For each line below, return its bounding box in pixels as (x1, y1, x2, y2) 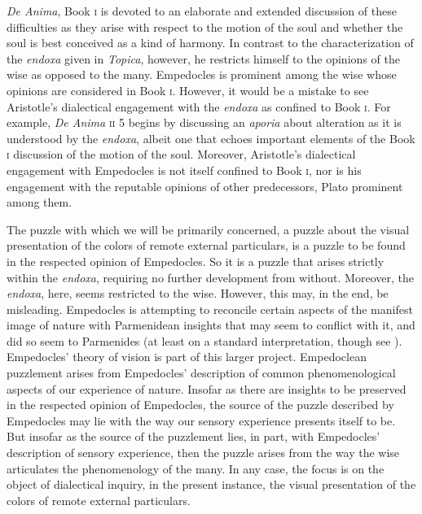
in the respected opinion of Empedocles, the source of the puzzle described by (7, 396, 394, 413)
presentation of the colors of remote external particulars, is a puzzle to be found (7, 237, 406, 254)
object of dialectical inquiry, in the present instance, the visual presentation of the (7, 476, 416, 493)
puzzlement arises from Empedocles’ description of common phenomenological (7, 364, 396, 381)
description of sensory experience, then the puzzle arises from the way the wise (7, 444, 400, 461)
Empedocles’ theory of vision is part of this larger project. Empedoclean (7, 348, 367, 365)
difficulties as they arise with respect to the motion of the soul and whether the (7, 18, 403, 35)
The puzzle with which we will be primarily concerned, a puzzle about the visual (7, 220, 410, 237)
